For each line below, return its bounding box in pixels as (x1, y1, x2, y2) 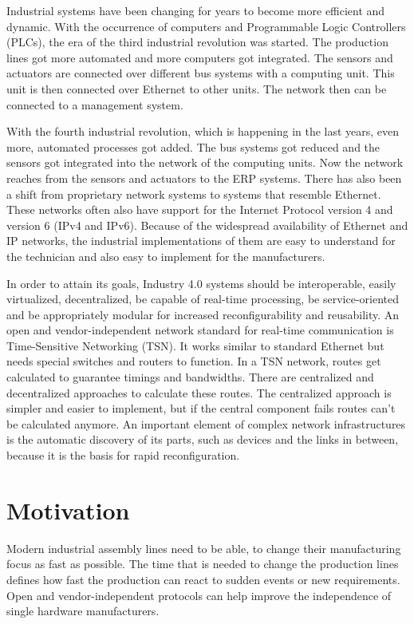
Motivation (6, 493, 130, 526)
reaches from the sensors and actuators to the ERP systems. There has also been (6, 169, 402, 186)
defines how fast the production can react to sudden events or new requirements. (6, 571, 400, 587)
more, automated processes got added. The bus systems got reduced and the (6, 138, 380, 155)
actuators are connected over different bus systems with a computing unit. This (6, 65, 395, 81)
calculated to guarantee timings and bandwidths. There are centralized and (6, 369, 374, 385)
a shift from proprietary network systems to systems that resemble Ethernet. (6, 185, 381, 202)
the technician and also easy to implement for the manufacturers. (6, 247, 325, 264)
